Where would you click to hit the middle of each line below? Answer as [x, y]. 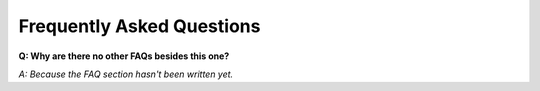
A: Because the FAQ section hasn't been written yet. [126, 74]
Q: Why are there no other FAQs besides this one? [124, 56]
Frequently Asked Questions [139, 26]
